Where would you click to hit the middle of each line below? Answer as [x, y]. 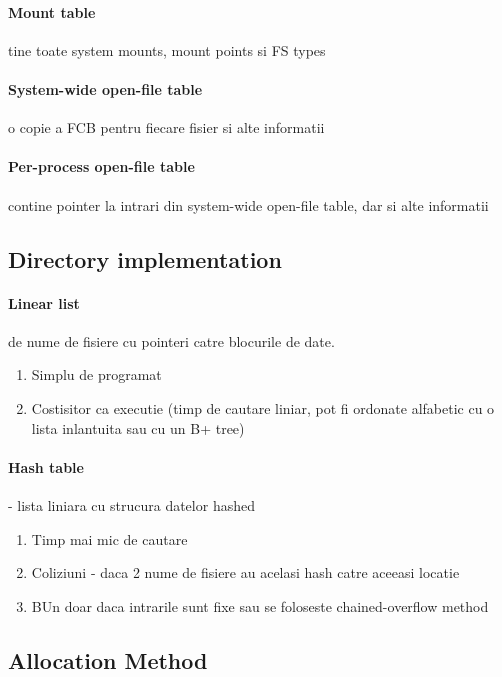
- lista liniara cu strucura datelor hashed [131, 504]
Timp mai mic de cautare [109, 538]
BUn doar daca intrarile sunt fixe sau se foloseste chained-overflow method [260, 605]
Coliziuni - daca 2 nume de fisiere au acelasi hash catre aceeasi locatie [245, 572]
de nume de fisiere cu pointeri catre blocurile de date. [171, 340]
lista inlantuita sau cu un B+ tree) [138, 427]
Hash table [46, 466]
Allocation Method [108, 659]
